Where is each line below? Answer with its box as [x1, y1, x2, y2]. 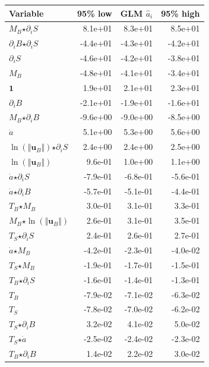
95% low [77, 7, 112, 19]
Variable [9, 7, 44, 19]
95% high [161, 7, 200, 19]
